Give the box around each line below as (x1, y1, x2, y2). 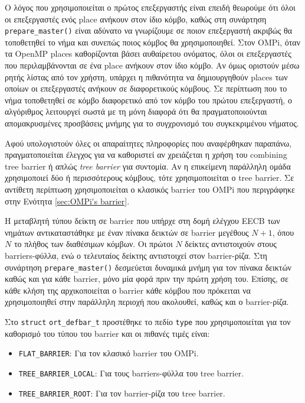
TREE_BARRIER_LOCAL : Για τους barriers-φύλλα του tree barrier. (18, 366, 244, 379)
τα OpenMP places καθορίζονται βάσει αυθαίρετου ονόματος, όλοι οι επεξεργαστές (5, 47, 291, 60)
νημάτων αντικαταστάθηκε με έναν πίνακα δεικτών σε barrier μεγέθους (5, 226, 249, 238)
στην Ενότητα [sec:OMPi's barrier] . (5, 194, 130, 207)
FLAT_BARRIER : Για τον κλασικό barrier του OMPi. (18, 347, 199, 359)
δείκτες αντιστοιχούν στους (185, 238, 277, 250)
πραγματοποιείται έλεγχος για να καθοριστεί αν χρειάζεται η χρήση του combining (5, 148, 287, 161)
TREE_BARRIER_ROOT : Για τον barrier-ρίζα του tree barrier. (18, 386, 225, 399)
